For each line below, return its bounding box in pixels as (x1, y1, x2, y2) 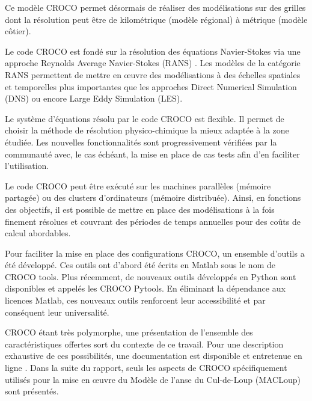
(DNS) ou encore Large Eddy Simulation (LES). (5, 92, 183, 105)
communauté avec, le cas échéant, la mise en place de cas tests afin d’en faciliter (5, 147, 300, 160)
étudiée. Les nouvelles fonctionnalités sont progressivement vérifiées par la (5, 135, 277, 148)
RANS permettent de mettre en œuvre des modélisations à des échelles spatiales (5, 68, 301, 81)
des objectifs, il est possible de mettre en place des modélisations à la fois (5, 203, 275, 215)
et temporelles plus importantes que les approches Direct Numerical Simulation (5, 80, 297, 93)
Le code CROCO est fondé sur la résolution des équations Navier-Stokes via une (5, 44, 301, 57)
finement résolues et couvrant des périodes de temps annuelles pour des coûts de (5, 215, 301, 227)
